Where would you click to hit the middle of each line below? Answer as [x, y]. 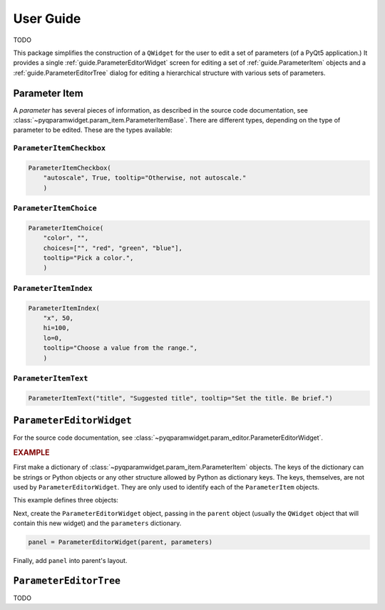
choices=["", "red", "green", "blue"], [113, 248]
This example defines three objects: [66, 500]
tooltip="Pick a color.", [88, 258]
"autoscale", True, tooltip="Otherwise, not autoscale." [145, 178]
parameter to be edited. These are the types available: [93, 130]
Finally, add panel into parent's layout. [70, 561]
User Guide [47, 19]
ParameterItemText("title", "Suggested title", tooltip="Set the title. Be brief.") [180, 398]
